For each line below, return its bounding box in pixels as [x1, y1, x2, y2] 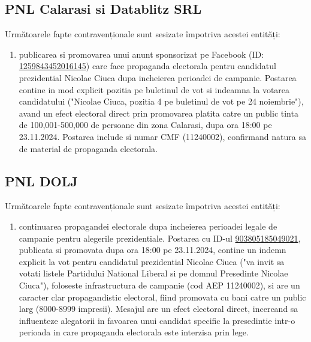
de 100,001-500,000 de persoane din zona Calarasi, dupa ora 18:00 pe [19, 118, 272, 131]
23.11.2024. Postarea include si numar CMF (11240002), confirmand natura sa [19, 130, 306, 142]
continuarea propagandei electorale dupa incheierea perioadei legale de [19, 219, 277, 232]
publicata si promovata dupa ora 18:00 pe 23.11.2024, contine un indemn [19, 243, 286, 256]
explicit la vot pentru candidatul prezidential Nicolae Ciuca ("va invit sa [19, 255, 285, 267]
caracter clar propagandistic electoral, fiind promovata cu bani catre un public [19, 290, 306, 303]
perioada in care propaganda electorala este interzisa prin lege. [19, 326, 249, 338]
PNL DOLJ [5, 171, 78, 190]
